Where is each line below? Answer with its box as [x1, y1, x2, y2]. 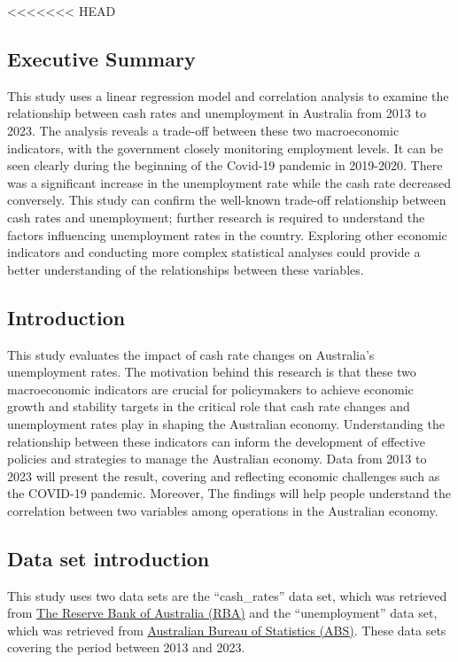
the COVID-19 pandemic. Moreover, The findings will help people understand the [7, 484, 451, 502]
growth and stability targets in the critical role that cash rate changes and [7, 397, 410, 416]
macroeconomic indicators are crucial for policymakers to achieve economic [7, 379, 414, 398]
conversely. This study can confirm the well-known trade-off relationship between [7, 191, 446, 209]
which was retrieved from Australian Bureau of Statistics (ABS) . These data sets [7, 620, 446, 639]
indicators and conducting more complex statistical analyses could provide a [7, 243, 421, 261]
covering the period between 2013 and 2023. [7, 638, 245, 657]
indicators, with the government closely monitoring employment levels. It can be [7, 138, 443, 157]
